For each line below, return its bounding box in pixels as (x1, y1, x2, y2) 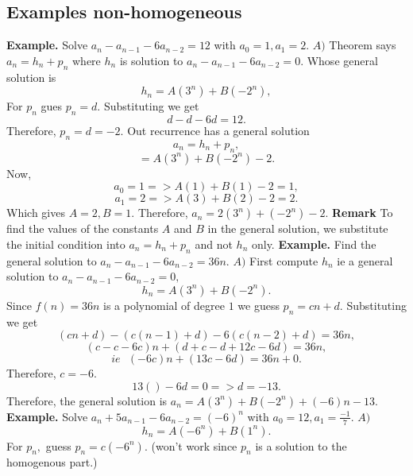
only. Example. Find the (251, 235, 376, 252)
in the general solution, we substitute (207, 220, 388, 237)
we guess (237, 296, 280, 313)
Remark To (332, 204, 393, 221)
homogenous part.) (6, 454, 98, 470)
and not (195, 235, 233, 252)
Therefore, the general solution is (6, 392, 168, 408)
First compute (249, 252, 318, 269)
